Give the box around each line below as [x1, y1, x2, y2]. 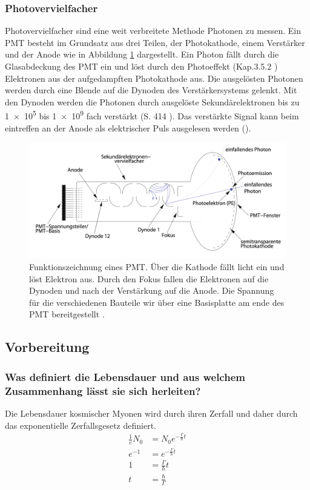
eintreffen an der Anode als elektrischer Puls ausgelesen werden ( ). [5, 121, 251, 134]
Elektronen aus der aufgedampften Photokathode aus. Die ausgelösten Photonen [5, 71, 303, 84]
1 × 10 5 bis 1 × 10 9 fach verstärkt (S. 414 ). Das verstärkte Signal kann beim [5, 108, 299, 122]
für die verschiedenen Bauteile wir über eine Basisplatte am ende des [29, 296, 285, 308]
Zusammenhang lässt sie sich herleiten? [5, 383, 201, 398]
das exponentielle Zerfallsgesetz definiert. [5, 419, 156, 431]
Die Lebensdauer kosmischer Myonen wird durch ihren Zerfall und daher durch [5, 407, 298, 419]
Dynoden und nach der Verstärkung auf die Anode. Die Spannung [29, 284, 274, 297]
